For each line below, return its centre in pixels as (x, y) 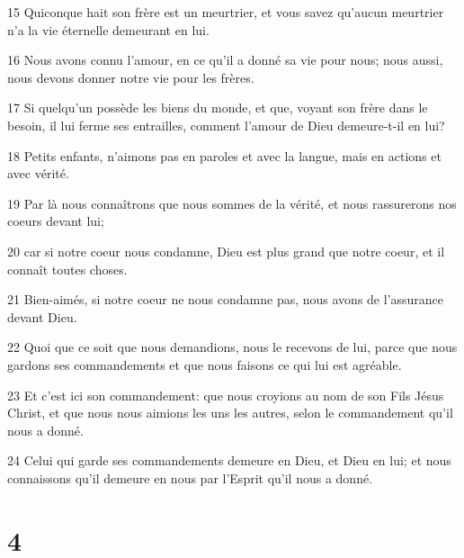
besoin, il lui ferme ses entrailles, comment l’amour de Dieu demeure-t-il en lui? (226, 125)
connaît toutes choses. (67, 269)
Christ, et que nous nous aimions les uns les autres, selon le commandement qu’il (230, 413)
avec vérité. (38, 173)
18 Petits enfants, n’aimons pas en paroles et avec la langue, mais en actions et (224, 155)
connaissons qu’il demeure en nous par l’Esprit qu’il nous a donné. (190, 477)
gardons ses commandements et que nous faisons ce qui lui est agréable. (205, 364)
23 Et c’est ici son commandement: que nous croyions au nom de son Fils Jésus (226, 395)
